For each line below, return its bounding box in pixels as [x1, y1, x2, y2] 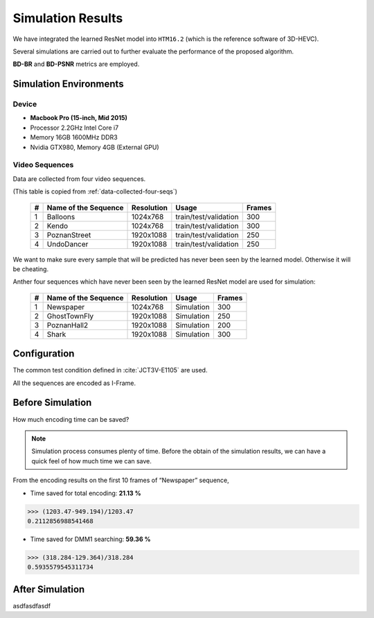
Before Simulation [12, 397, 92, 409]
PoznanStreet [46, 230, 91, 239]
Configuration [12, 347, 75, 360]
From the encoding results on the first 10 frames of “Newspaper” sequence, [12, 476, 230, 485]
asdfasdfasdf [12, 601, 51, 610]
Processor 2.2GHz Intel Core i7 [30, 123, 119, 132]
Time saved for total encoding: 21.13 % [30, 489, 141, 497]
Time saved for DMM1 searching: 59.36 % [30, 535, 152, 543]
